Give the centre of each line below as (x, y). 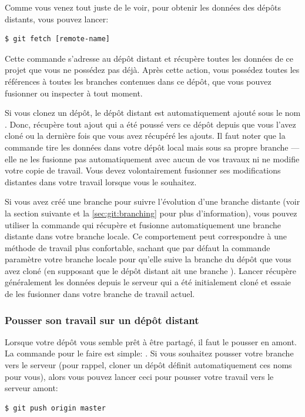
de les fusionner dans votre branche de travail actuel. (100, 294)
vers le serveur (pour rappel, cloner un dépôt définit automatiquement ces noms (148, 365)
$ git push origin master (55, 408)
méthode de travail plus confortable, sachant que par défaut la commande (138, 247)
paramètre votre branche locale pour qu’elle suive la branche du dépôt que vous (148, 259)
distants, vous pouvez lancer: (57, 19)
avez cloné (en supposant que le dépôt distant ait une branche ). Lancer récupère (151, 270)
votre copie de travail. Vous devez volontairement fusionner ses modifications (143, 170)
